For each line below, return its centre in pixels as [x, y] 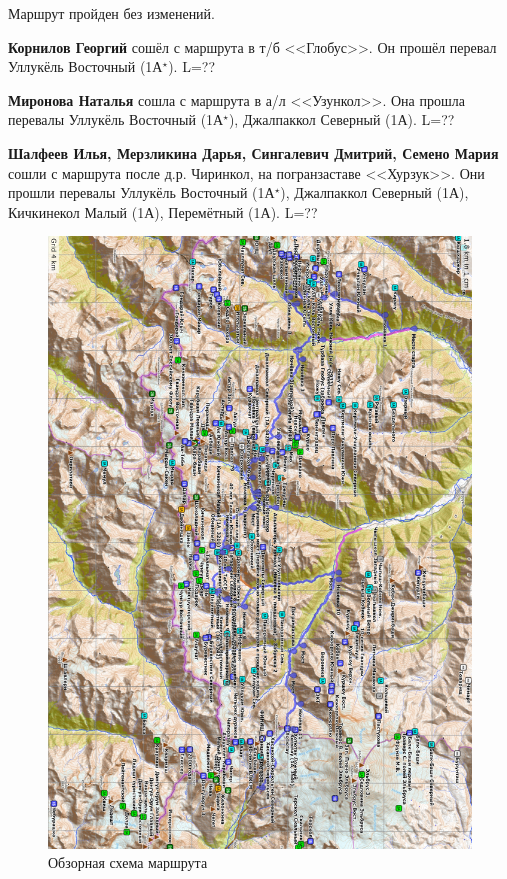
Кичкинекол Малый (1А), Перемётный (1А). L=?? [163, 211]
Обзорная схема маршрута [128, 862]
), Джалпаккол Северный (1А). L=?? [341, 119]
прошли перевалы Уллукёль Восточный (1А [141, 192]
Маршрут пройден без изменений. [112, 13]
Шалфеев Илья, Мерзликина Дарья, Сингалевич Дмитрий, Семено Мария [253, 152]
